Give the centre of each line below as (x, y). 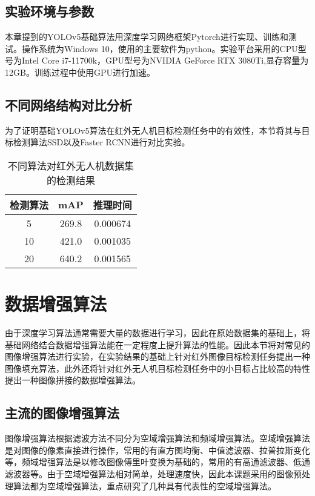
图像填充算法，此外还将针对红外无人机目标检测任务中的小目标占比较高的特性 (157, 368)
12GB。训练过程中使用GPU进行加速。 (80, 72)
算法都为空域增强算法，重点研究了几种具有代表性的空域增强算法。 (144, 485)
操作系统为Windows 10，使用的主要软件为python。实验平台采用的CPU (160, 48)
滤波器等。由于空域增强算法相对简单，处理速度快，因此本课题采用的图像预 (153, 474)
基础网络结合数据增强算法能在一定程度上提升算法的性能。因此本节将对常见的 (157, 344)
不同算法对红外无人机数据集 (71, 165)
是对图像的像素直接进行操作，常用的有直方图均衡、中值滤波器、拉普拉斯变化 (157, 450)
